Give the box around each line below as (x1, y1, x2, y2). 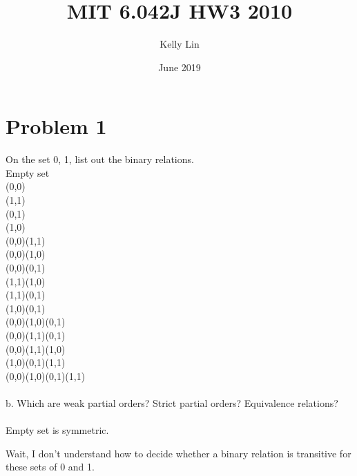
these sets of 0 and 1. (6, 459, 95, 474)
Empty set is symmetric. (6, 423, 109, 437)
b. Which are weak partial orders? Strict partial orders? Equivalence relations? (6, 395, 338, 410)
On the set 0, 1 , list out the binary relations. (6, 152, 194, 166)
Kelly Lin (160, 37, 200, 51)
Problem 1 (6, 112, 107, 140)
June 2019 (158, 59, 201, 74)
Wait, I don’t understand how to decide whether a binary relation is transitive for (6, 446, 351, 460)
